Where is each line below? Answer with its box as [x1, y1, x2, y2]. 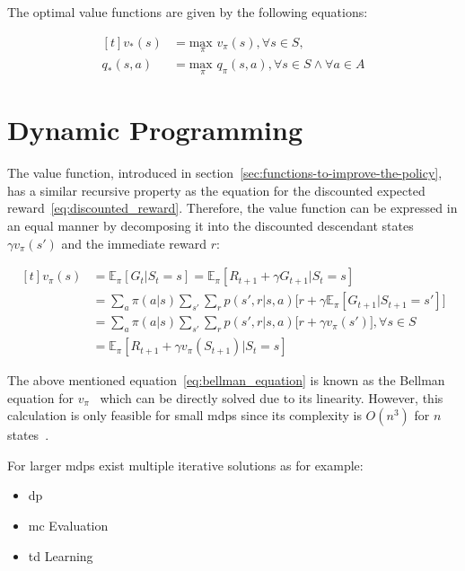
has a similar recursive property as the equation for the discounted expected [7, 180, 426, 199]
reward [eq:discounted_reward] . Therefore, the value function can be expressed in [7, 198, 458, 217]
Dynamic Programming [7, 111, 303, 148]
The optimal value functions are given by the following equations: [7, 3, 368, 21]
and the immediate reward [61, 233, 206, 252]
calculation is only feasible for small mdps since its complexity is [7, 406, 362, 425]
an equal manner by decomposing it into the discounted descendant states [7, 216, 414, 234]
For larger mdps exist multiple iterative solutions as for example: [7, 455, 364, 474]
